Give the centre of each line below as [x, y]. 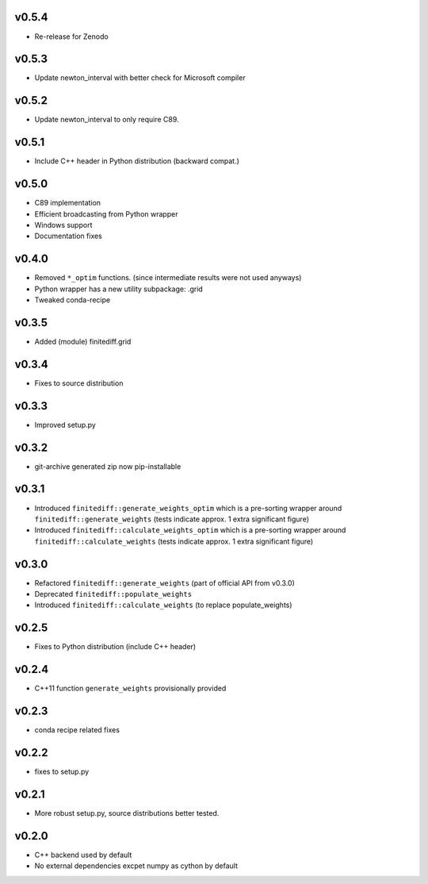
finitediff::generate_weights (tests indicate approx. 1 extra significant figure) [172, 519]
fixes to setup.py [62, 772]
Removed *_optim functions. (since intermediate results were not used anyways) [168, 278]
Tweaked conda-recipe [73, 300]
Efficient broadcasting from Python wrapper [106, 213]
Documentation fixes [69, 236]
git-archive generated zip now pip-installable [108, 466]
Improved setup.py [65, 425]
